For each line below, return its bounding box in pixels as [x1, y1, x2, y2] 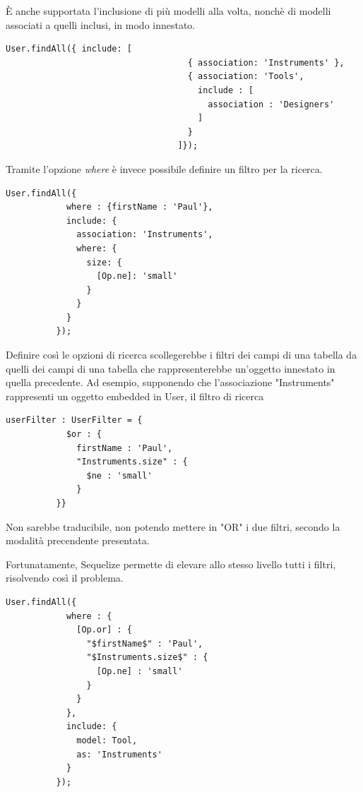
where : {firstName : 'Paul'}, [66, 202, 213, 212]
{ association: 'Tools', [187, 71, 304, 82]
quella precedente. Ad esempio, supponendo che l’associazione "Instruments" [6, 375, 335, 390]
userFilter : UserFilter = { [6, 415, 143, 426]
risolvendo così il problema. [6, 570, 124, 585]
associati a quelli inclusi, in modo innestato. [6, 17, 196, 32]
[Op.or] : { [76, 625, 132, 635]
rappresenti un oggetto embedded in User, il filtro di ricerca [6, 388, 264, 403]
